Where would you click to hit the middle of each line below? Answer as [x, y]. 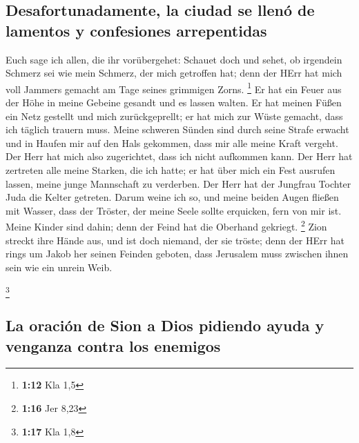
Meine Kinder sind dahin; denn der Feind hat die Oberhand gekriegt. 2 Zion [166, 226]
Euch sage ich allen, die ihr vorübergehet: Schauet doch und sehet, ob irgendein [174, 59]
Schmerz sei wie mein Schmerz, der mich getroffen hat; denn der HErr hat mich [174, 73]
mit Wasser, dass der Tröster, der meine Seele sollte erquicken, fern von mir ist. [174, 210]
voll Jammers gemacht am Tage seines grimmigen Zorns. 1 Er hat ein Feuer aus [174, 88]
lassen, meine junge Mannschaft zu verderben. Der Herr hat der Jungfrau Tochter [178, 183]
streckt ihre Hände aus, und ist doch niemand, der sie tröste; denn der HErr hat [175, 240]
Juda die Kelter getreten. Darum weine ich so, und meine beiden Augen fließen [172, 197]
